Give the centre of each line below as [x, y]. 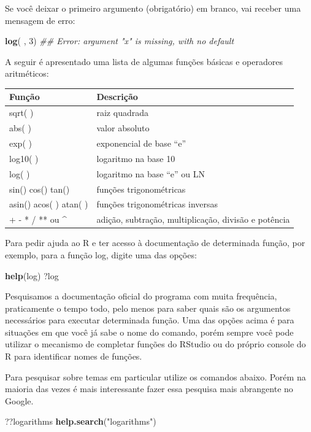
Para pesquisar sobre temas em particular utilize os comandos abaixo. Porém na [155, 376]
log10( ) [24, 158]
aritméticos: [27, 73]
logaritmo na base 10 [136, 158]
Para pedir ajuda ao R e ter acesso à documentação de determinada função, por [155, 243]
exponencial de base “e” [141, 143]
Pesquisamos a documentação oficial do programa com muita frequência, [141, 296]
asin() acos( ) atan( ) [49, 204]
